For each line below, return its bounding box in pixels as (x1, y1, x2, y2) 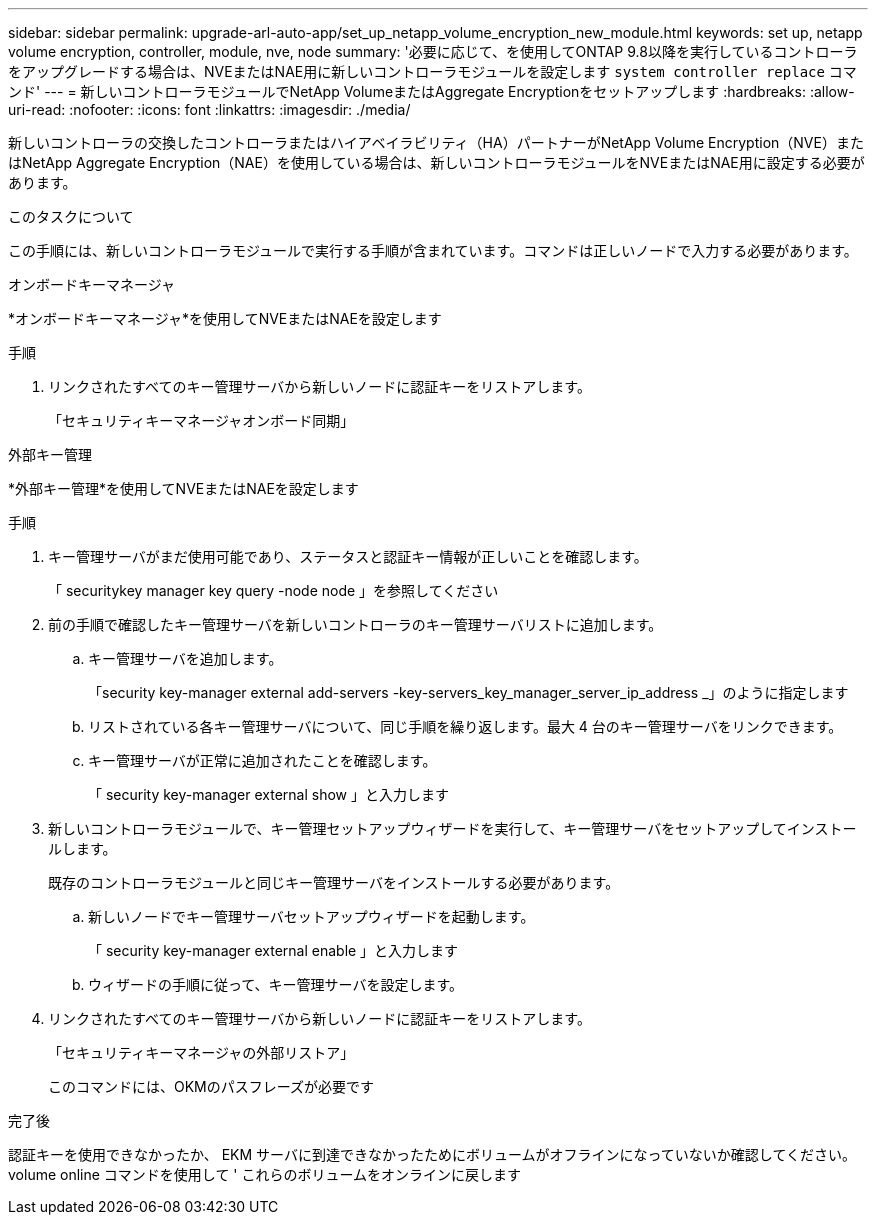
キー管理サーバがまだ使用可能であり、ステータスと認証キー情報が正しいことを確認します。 (48, 548, 648, 565)
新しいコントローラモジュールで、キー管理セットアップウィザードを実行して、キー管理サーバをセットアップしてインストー (48, 820, 857, 837)
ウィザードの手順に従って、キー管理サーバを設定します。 (88, 976, 464, 993)
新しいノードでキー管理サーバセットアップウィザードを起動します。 (88, 908, 535, 925)
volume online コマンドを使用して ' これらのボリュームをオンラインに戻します (8, 1166, 522, 1183)
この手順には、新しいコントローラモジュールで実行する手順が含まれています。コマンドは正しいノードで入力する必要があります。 (8, 242, 858, 259)
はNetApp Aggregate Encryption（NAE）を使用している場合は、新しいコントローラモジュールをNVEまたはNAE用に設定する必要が (8, 154, 865, 171)
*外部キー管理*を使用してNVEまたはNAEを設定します (8, 480, 359, 497)
